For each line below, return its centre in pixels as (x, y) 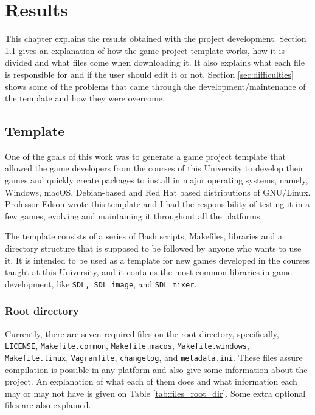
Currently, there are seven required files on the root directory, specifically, (142, 333)
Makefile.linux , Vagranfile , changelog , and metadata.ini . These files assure (154, 357)
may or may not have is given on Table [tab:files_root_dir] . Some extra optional (155, 393)
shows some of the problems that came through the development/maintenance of (155, 86)
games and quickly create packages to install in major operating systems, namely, (157, 180)
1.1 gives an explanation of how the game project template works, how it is (145, 50)
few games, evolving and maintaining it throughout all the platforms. (134, 215)
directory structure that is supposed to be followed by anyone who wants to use (153, 248)
